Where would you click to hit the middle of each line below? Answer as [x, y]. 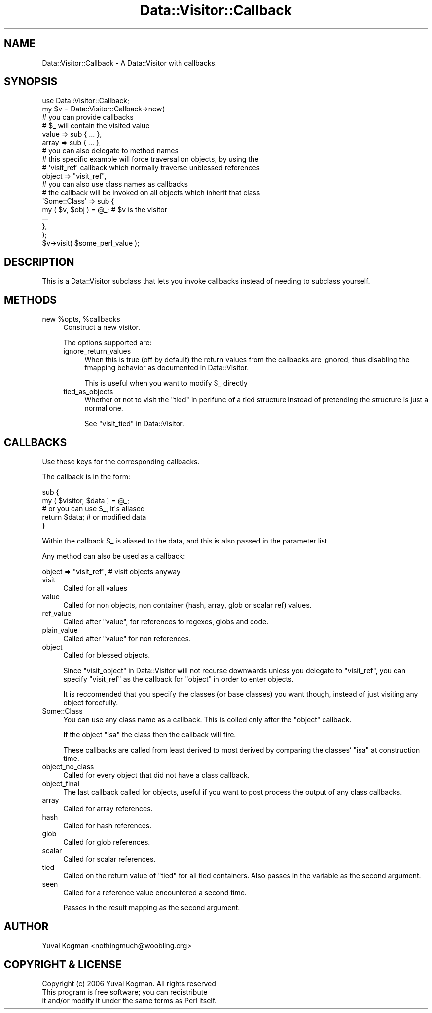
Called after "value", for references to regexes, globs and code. [166, 621]
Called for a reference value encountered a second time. [155, 892]
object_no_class [68, 766]
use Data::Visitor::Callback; [86, 101]
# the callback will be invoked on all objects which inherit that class [151, 193]
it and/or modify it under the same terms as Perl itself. [129, 1000]
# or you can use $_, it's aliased [93, 508]
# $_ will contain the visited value [96, 126]
